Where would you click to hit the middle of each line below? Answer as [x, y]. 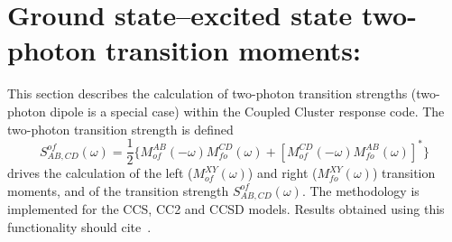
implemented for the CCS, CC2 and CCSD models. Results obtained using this [226, 209]
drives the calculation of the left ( [100, 173]
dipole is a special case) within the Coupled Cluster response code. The [247, 111]
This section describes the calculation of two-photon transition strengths [208, 93]
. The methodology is [360, 190]
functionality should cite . [79, 226]
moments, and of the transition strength [118, 190]
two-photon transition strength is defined [120, 129]
